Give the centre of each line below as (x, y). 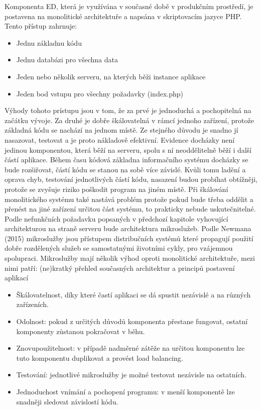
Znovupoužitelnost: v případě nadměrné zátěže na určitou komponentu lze (130, 348)
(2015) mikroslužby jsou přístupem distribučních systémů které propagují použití (129, 238)
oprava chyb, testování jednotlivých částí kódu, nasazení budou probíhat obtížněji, (131, 179)
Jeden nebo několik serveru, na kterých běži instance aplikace (111, 76)
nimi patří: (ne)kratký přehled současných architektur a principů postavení (120, 268)
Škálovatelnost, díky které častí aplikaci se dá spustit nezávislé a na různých (134, 294)
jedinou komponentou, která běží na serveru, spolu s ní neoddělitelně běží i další (128, 149)
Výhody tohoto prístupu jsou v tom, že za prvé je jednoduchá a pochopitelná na (128, 110)
